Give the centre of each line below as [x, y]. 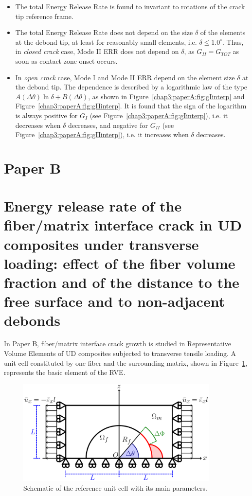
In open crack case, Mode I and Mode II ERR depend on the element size [125, 77]
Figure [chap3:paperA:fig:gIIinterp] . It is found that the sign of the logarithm [131, 106]
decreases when [38, 125]
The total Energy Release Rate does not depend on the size [104, 32]
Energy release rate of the [93, 206]
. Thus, [233, 42]
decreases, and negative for [108, 125]
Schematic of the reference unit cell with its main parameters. [115, 488]
